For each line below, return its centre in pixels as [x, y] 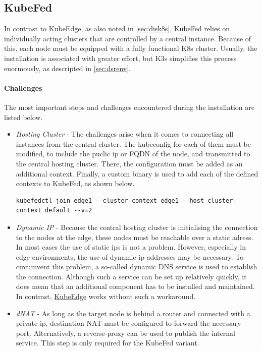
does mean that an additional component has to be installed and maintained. [135, 286]
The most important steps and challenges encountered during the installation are [129, 107]
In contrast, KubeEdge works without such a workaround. [106, 296]
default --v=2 [69, 211]
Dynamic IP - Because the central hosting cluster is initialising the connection [137, 227]
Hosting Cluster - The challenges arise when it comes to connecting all [125, 134]
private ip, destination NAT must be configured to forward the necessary [128, 323]
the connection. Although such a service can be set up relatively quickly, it [131, 276]
